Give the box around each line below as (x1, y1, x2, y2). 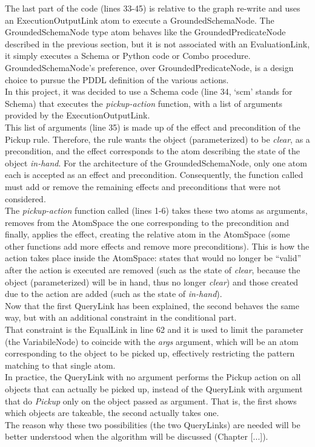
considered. (5, 192, 46, 205)
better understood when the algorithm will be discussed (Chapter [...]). (5, 430, 268, 443)
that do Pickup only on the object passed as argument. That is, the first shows (5, 394, 297, 407)
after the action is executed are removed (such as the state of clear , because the (5, 264, 300, 276)
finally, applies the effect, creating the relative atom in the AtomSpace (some (5, 228, 290, 241)
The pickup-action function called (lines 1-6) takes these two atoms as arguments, (5, 204, 308, 217)
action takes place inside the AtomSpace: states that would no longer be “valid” (5, 251, 302, 264)
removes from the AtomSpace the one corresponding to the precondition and (5, 216, 289, 228)
